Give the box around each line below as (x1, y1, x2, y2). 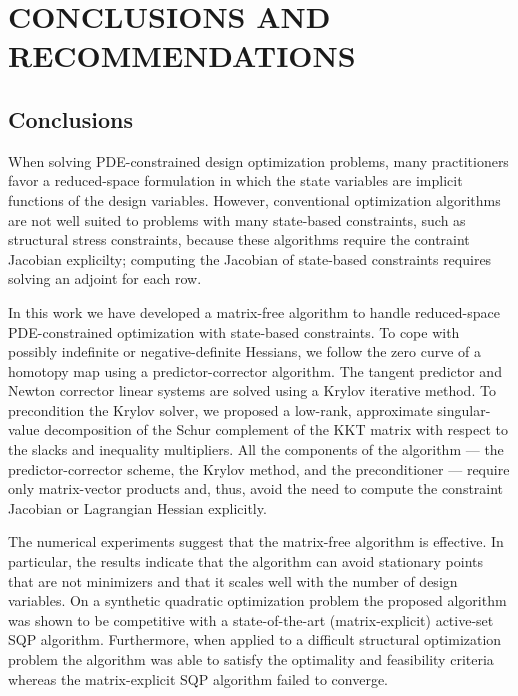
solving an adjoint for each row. (8, 268, 202, 289)
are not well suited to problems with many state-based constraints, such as (8, 209, 466, 230)
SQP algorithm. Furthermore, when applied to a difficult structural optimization (8, 629, 502, 650)
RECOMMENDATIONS (8, 35, 356, 76)
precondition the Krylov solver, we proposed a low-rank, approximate (8, 399, 433, 420)
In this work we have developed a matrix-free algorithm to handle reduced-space (8, 301, 500, 322)
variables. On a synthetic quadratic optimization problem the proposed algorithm (8, 590, 507, 611)
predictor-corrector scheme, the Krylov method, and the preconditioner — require (8, 458, 510, 479)
